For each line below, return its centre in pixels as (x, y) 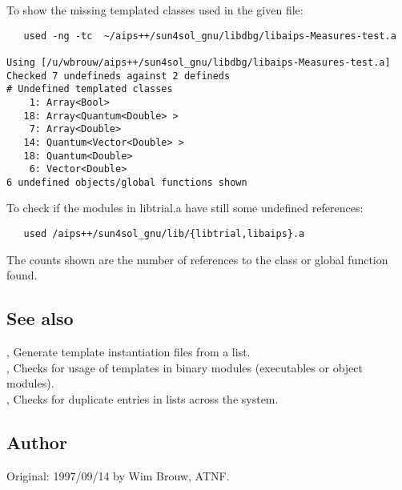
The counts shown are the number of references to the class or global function (197, 259)
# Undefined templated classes (90, 89)
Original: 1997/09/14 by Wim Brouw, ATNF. (118, 475)
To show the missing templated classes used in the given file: (155, 10)
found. (22, 275)
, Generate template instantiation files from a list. (129, 352)
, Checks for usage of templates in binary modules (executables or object (185, 367)
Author (37, 442)
